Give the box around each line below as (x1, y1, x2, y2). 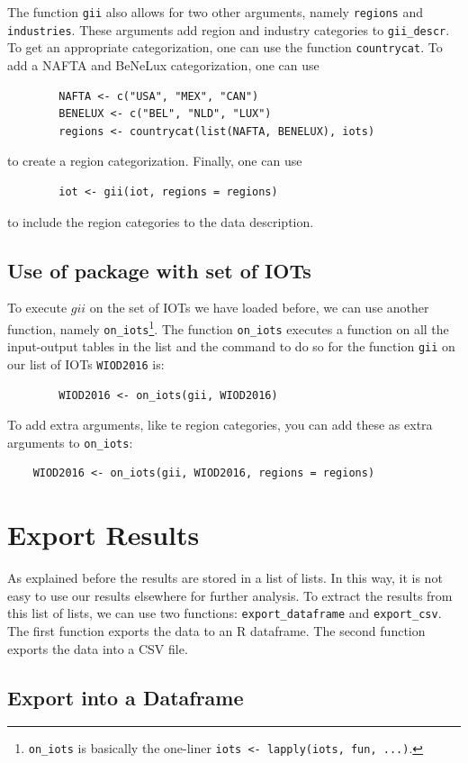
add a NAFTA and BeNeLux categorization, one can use (7, 55, 319, 74)
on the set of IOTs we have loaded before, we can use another (89, 298, 429, 317)
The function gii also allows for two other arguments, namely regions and (7, 3, 424, 21)
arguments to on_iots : (7, 432, 133, 451)
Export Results (7, 516, 200, 553)
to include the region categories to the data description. (7, 212, 314, 231)
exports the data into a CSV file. (7, 639, 188, 658)
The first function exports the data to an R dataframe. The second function (7, 621, 426, 640)
